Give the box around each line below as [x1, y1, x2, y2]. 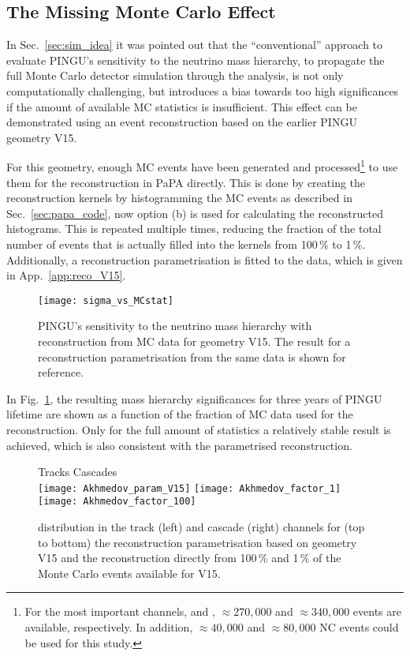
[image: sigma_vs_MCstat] [38, 294, 173, 306]
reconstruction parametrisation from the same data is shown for [38, 348, 346, 365]
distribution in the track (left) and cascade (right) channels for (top [38, 519, 365, 535]
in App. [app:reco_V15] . [6, 267, 126, 283]
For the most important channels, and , [24, 603, 215, 620]
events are [352, 603, 401, 620]
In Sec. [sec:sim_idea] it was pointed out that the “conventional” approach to [6, 36, 383, 53]
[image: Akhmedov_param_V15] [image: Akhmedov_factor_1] [38, 482, 341, 494]
